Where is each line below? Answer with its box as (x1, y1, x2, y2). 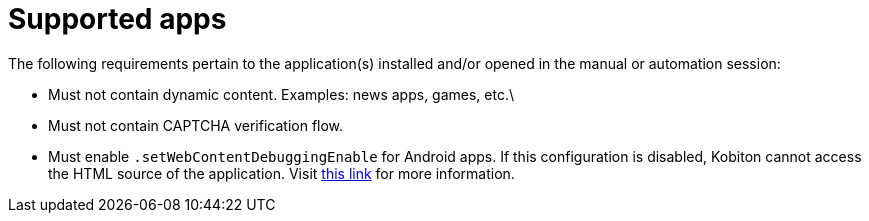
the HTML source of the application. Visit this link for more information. (48, 164, 515, 182)
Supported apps (8, 2, 227, 36)
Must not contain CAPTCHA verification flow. (48, 116, 344, 134)
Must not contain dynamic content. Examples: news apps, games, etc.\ (48, 85, 515, 103)
